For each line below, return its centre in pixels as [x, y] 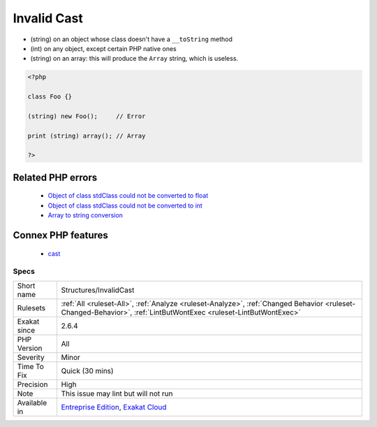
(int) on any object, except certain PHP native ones [104, 48]
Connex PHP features [60, 235]
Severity [31, 357]
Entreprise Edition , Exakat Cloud [114, 407]
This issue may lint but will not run [117, 393]
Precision [32, 384]
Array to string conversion [86, 215]
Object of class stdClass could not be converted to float [128, 196]
